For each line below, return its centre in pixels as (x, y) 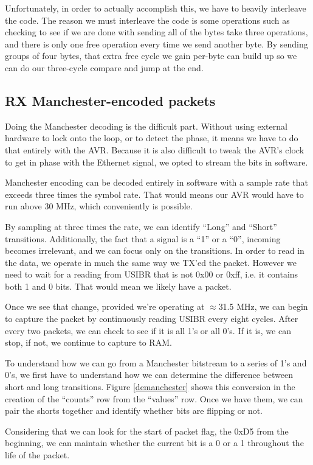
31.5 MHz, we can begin (263, 306)
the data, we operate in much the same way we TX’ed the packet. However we (151, 262)
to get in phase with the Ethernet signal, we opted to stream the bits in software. (156, 162)
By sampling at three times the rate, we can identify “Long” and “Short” (141, 226)
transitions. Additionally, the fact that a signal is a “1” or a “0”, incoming (143, 238)
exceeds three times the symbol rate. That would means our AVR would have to (154, 194)
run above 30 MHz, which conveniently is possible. (99, 206)
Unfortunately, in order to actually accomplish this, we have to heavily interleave (156, 8)
